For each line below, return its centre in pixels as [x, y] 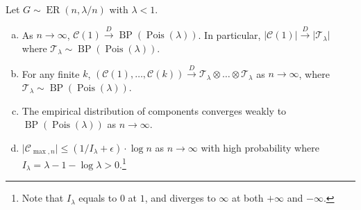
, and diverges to [180, 198]
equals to [98, 198]
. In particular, [229, 34]
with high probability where [260, 147]
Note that [43, 198]
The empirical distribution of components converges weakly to [154, 110]
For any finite [51, 73]
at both [247, 198]
